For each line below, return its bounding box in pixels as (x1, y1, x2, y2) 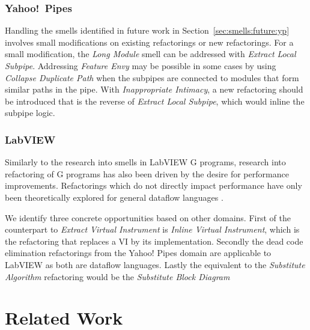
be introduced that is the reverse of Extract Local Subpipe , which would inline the (5, 94, 305, 107)
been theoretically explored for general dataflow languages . (5, 191, 223, 203)
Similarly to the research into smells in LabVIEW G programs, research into (5, 156, 286, 168)
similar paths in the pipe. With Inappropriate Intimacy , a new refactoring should (5, 83, 303, 96)
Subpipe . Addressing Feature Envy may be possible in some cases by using (5, 60, 276, 72)
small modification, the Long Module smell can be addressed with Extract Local (5, 47, 296, 60)
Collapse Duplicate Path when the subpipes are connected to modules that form (5, 71, 299, 84)
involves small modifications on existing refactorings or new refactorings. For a (5, 35, 294, 48)
